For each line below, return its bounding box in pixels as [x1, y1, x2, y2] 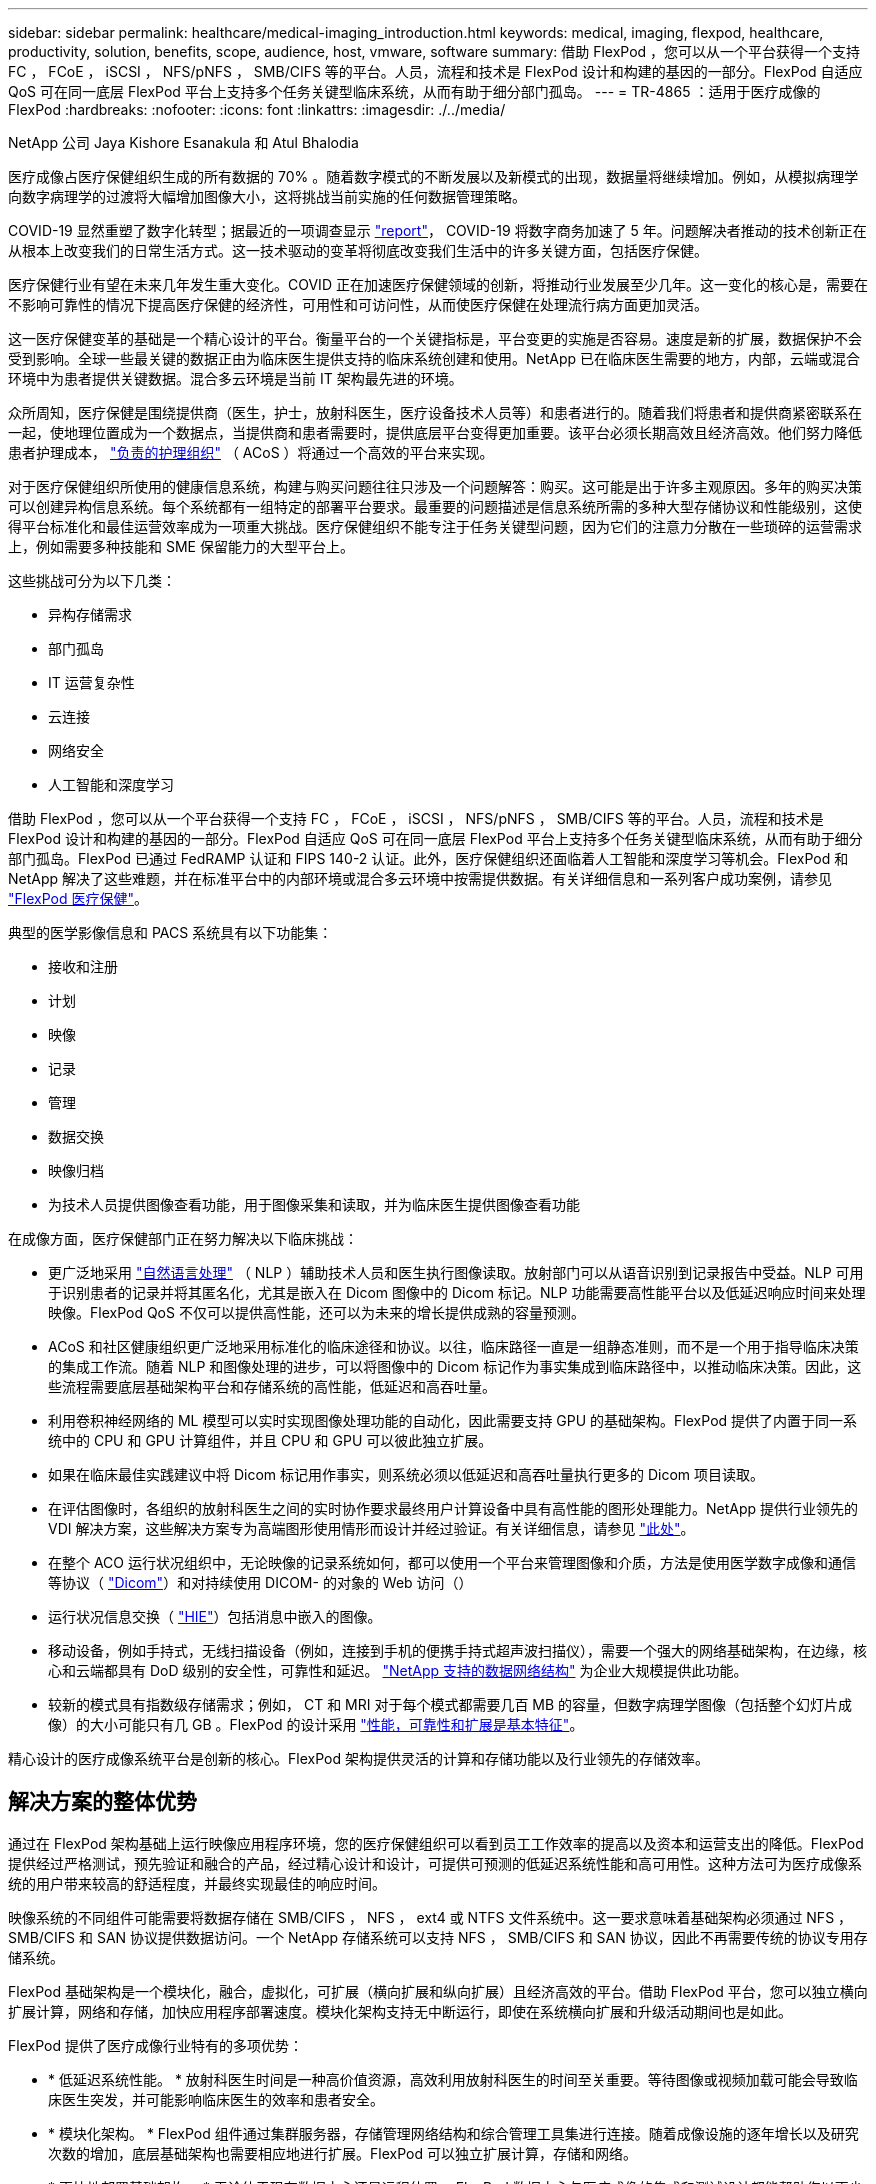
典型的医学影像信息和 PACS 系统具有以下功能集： [8, 924, 333, 941]
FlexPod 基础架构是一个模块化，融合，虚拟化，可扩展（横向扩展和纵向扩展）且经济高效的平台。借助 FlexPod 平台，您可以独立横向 [8, 1982, 868, 2000]
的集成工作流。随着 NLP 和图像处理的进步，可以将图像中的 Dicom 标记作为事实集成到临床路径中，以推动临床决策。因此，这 [48, 1358, 862, 1375]
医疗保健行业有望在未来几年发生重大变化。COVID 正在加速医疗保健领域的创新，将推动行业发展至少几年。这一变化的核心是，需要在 [8, 276, 868, 293]
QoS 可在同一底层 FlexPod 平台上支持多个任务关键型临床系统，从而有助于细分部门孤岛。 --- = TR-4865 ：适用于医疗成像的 [8, 83, 821, 100]
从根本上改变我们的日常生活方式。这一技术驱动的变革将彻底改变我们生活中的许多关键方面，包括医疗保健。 [8, 242, 708, 259]
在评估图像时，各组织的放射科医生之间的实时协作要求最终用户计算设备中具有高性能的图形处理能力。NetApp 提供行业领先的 [48, 1500, 859, 1517]
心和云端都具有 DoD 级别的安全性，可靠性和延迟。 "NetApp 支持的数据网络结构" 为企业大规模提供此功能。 [48, 1662, 748, 1679]
